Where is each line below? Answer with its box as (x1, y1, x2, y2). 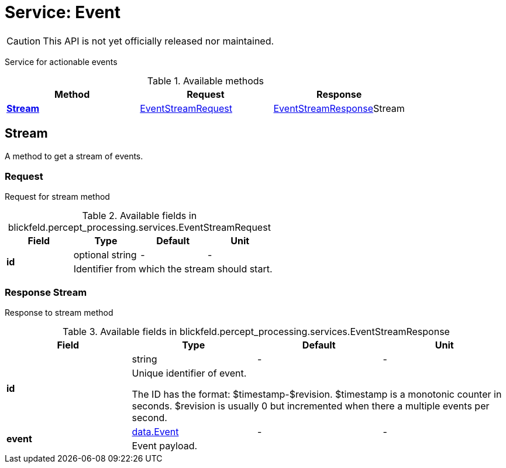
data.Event (132, 426, 179, 438)
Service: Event (5, 2, 121, 22)
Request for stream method (5, 192, 110, 202)
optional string (73, 249, 137, 261)
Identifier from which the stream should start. (73, 263, 273, 275)
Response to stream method (5, 308, 113, 318)
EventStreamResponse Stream (273, 102, 405, 114)
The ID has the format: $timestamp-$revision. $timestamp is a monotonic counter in (132, 388, 502, 401)
